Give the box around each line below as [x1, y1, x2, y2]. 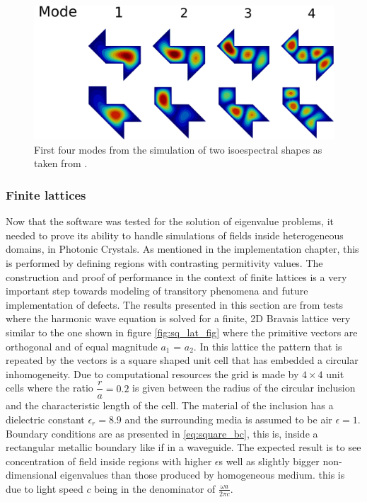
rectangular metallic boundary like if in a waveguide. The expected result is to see [6, 440, 361, 455]
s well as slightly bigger [219, 453, 320, 468]
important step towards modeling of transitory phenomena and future [6, 283, 308, 298]
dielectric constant [6, 412, 85, 426]
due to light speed [6, 481, 83, 496]
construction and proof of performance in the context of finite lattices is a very [6, 269, 347, 284]
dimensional [6, 467, 57, 482]
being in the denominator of [94, 481, 216, 496]
